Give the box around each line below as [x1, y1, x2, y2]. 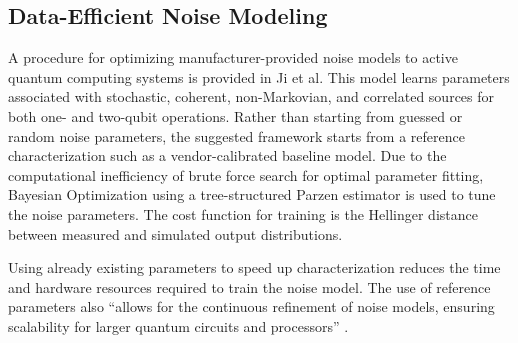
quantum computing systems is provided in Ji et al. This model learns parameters [8, 66, 510, 87]
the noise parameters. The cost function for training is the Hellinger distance [8, 203, 478, 224]
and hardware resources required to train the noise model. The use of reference [8, 276, 491, 297]
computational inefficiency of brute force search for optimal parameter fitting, [8, 164, 484, 185]
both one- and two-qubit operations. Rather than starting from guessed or [8, 105, 463, 126]
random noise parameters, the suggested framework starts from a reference [8, 125, 465, 146]
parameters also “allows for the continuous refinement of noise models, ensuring [8, 296, 495, 317]
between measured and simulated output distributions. [8, 223, 343, 244]
